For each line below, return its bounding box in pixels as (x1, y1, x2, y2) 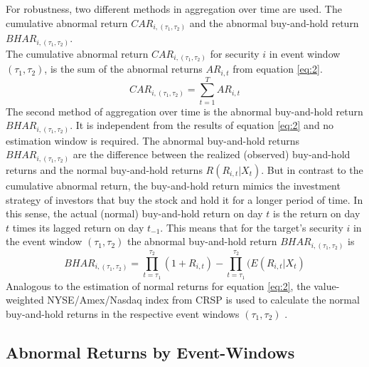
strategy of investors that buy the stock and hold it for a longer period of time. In (6, 192, 363, 207)
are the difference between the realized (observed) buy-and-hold (73, 147, 351, 162)
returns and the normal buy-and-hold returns (6, 162, 203, 177)
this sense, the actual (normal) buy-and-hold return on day (6, 206, 263, 221)
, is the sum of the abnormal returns (44, 61, 203, 76)
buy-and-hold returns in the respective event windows (6, 306, 240, 321)
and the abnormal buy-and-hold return (189, 15, 359, 30)
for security (210, 46, 260, 61)
